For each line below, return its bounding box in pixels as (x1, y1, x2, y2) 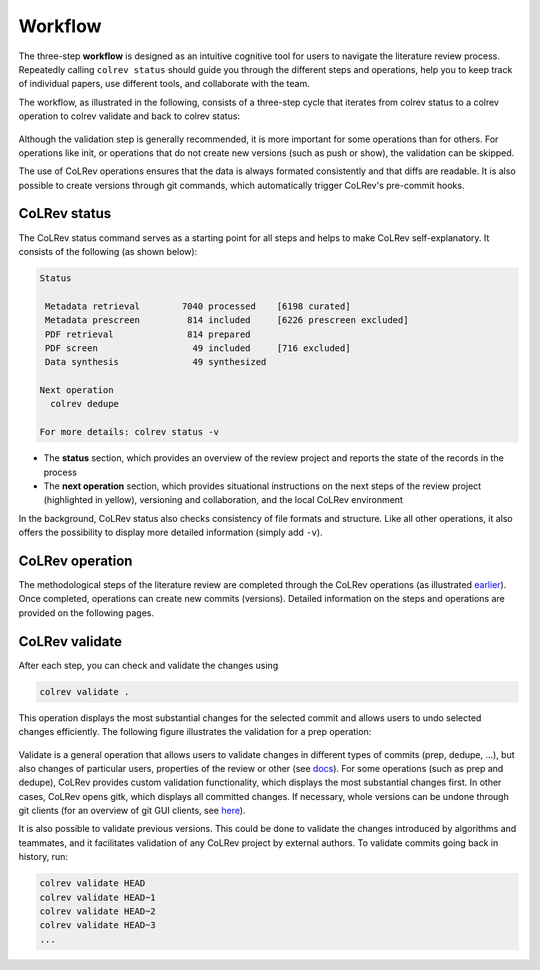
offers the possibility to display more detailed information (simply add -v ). (18, 526, 324, 539)
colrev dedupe (50, 398, 120, 410)
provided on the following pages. (18, 606, 155, 619)
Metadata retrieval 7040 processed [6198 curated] (45, 300, 351, 312)
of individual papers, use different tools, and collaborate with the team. (18, 78, 310, 90)
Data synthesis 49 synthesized (45, 356, 267, 368)
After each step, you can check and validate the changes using (18, 659, 279, 671)
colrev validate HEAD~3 (39, 920, 157, 931)
